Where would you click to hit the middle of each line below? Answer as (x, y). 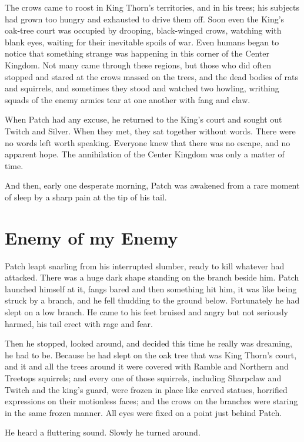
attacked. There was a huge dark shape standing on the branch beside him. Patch (152, 277)
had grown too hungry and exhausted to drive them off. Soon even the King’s (145, 19)
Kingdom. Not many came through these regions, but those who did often (138, 65)
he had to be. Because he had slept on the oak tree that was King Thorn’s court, (151, 354)
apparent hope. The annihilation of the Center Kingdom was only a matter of (145, 154)
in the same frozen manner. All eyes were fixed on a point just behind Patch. (143, 412)
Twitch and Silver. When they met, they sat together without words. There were (150, 131)
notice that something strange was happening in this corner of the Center (137, 53)
